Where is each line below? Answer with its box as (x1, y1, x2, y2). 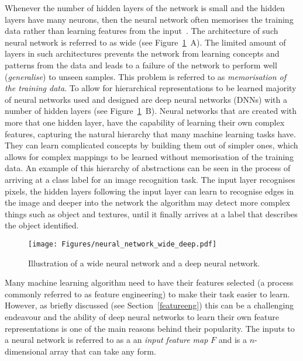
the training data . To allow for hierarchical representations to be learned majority (5, 82, 297, 94)
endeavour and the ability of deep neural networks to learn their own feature (5, 310, 279, 322)
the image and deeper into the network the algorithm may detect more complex (5, 196, 290, 209)
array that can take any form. (50, 345, 156, 357)
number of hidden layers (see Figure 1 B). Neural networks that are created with (5, 105, 297, 117)
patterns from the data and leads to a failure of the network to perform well (5, 58, 277, 71)
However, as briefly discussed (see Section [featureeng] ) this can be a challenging (5, 299, 294, 311)
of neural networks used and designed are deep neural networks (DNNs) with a (5, 93, 287, 105)
